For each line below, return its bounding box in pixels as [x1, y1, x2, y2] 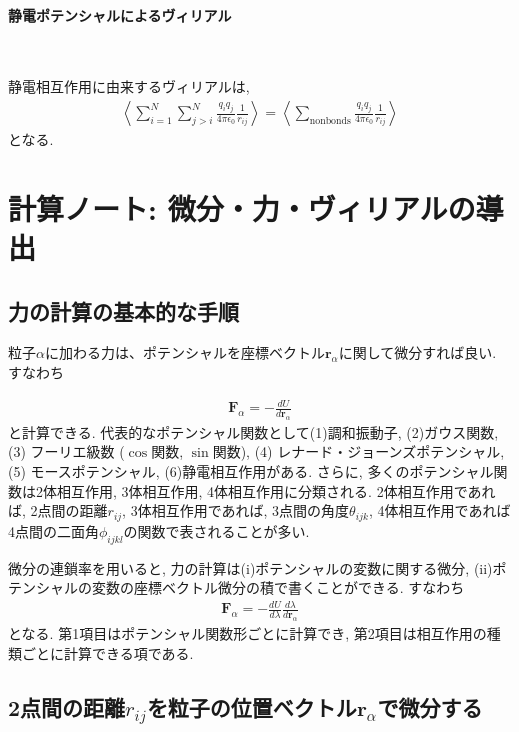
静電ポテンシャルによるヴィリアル [8, 4, 232, 25]
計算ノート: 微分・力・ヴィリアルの [8, 187, 476, 228]
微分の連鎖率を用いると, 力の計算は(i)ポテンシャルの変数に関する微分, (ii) [8, 557, 493, 578]
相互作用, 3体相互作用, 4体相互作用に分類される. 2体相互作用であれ [56, 480, 496, 501]
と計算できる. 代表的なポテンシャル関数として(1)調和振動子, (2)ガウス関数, [8, 421, 499, 442]
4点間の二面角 [8, 520, 99, 541]
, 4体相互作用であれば [368, 500, 511, 521]
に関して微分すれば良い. [338, 342, 497, 363]
